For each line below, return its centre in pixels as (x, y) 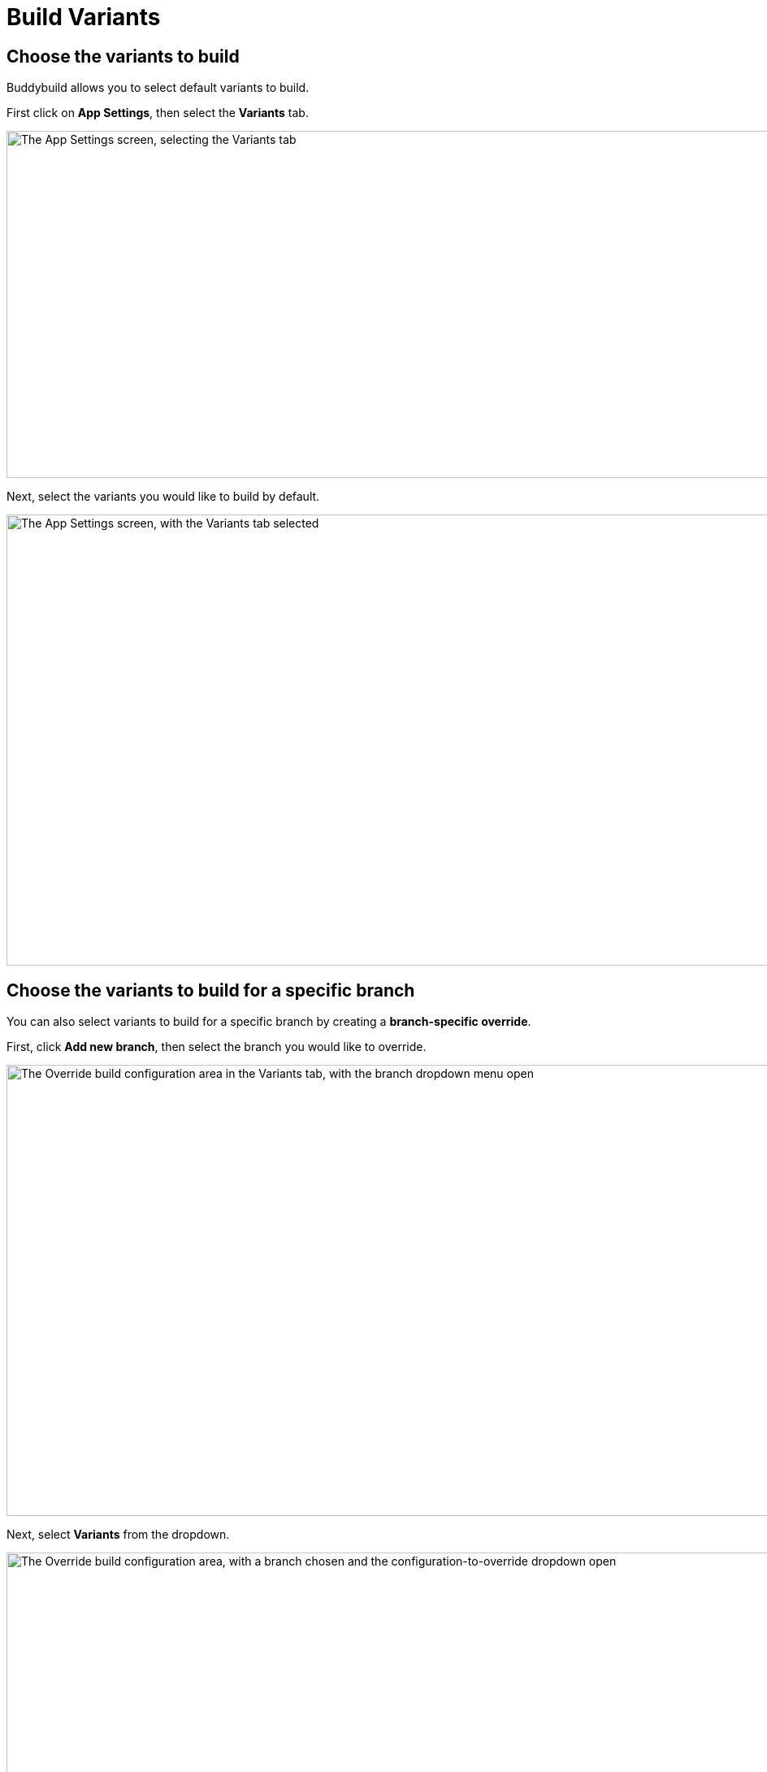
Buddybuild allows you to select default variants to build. (158, 88)
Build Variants (84, 17)
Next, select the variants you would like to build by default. (163, 497)
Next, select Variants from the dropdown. (118, 1535)
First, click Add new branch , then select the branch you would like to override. (217, 1047)
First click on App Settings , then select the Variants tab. (158, 113)
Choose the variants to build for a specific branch (211, 990)
